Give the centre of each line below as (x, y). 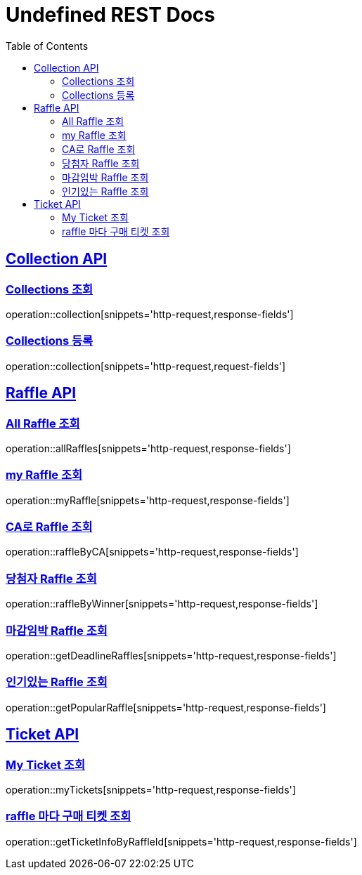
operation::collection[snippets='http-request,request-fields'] (146, 366)
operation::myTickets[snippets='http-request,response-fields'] (151, 789)
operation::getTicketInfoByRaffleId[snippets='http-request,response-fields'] (181, 841)
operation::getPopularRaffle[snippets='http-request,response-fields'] (166, 707)
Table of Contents (47, 46)
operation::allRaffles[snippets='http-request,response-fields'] (148, 448)
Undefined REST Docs (111, 15)
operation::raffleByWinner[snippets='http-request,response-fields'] (162, 604)
